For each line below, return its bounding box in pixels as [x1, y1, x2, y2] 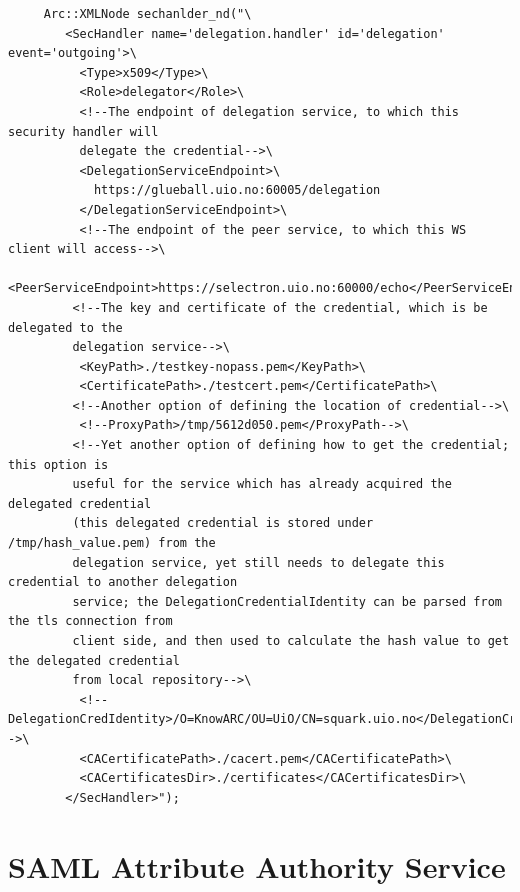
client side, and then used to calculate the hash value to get [72, 634, 510, 648]
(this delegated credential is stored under [72, 516, 374, 531]
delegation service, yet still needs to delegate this [72, 555, 445, 570]
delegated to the [8, 320, 123, 335]
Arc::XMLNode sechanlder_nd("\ [43, 7, 252, 21]
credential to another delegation [8, 575, 238, 590]
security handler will [8, 124, 159, 139]
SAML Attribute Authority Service [8, 845, 506, 886]
